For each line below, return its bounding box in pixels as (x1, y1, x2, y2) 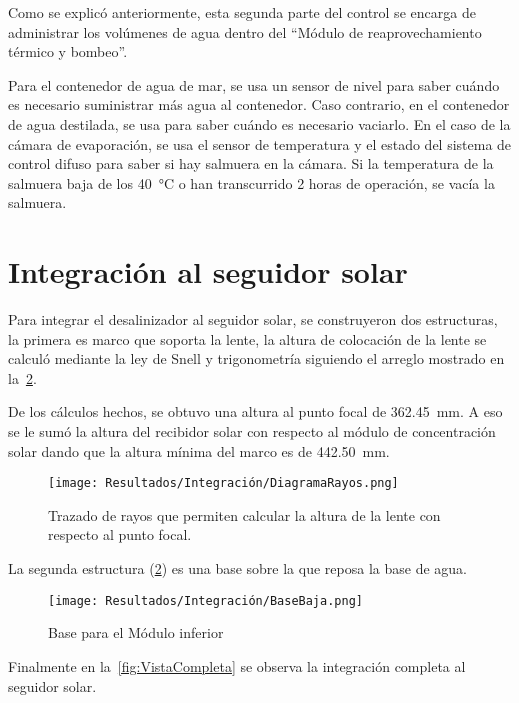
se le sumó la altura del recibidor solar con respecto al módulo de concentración (8, 421, 496, 442)
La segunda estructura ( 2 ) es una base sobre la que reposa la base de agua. (8, 558, 467, 579)
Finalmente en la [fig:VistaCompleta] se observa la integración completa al (8, 655, 466, 676)
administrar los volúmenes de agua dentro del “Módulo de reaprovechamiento (8, 21, 482, 42)
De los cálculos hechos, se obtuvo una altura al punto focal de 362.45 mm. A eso (8, 401, 503, 422)
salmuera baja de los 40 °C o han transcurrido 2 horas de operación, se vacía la (8, 172, 495, 193)
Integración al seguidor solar (8, 251, 408, 292)
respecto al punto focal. (48, 524, 192, 545)
